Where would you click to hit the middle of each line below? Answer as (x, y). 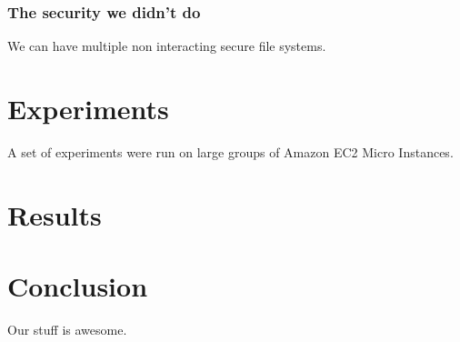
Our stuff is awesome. (67, 330)
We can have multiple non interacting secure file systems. (167, 46)
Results (55, 214)
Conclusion (78, 286)
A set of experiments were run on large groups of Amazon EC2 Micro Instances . (230, 151)
